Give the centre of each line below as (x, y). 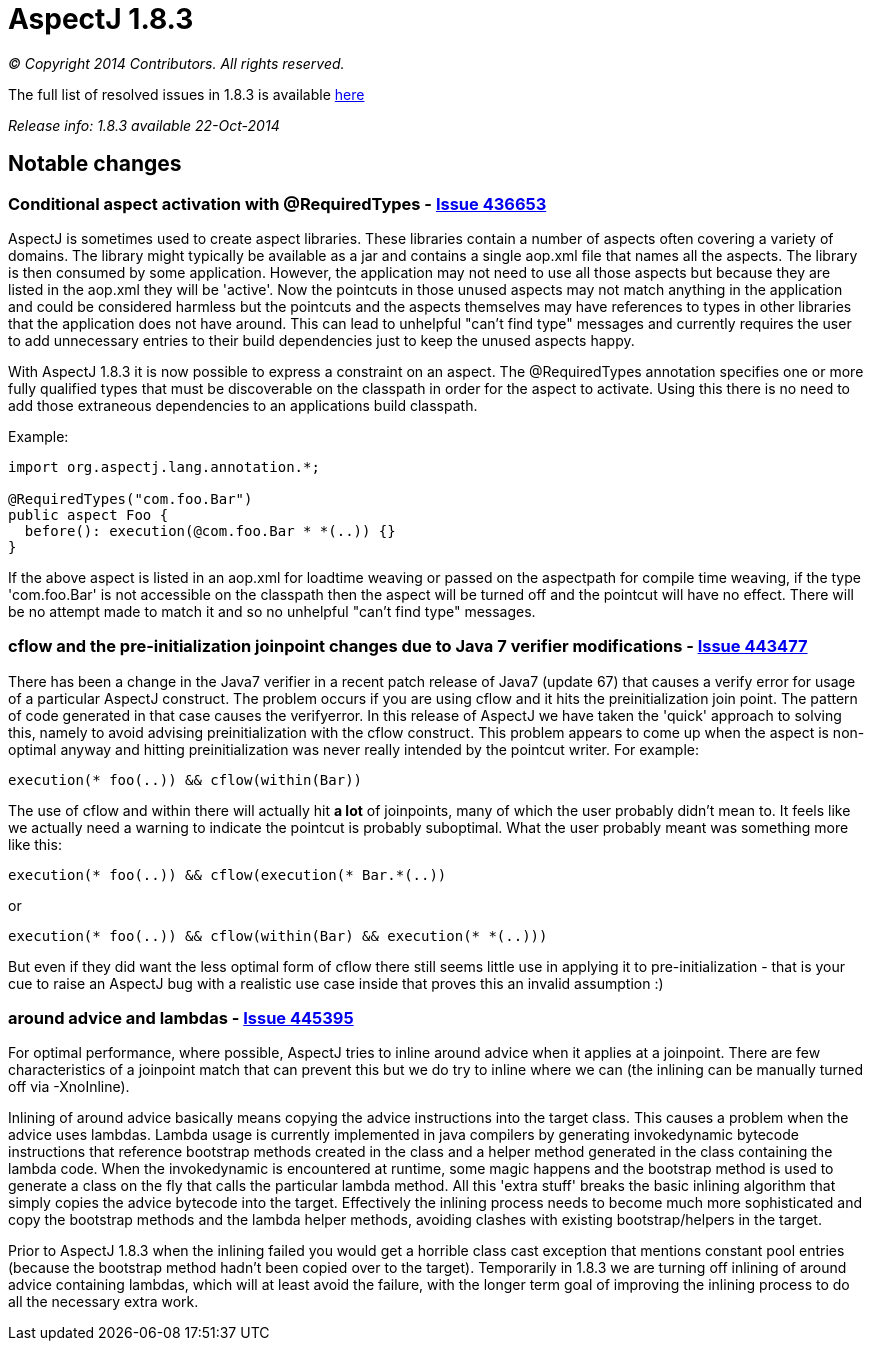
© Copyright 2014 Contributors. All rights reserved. (176, 63)
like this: (35, 844)
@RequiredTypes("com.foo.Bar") (130, 498)
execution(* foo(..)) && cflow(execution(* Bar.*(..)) (227, 874)
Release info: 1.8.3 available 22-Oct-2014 (144, 125)
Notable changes (95, 164)
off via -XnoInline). (69, 1087)
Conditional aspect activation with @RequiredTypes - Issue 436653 (277, 203)
